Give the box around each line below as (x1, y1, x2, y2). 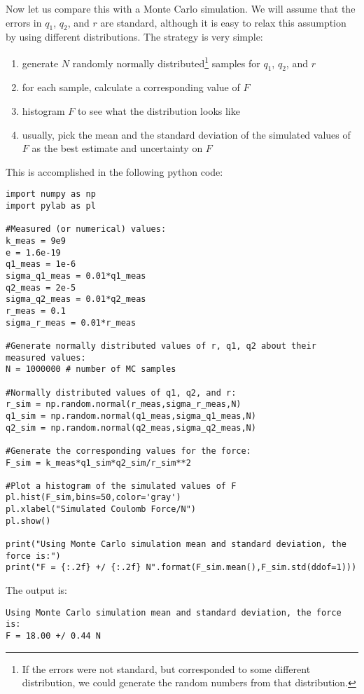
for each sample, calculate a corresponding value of (22, 80, 240, 95)
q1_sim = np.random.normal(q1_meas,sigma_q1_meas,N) (6, 410, 256, 421)
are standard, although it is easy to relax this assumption (100, 15, 346, 29)
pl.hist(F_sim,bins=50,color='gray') (6, 492, 181, 503)
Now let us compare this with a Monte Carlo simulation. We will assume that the (6, 1, 356, 15)
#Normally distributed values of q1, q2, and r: (6, 387, 237, 398)
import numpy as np (6, 189, 96, 200)
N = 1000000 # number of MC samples (6, 364, 176, 375)
